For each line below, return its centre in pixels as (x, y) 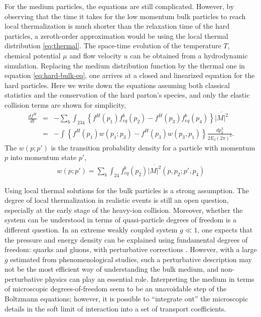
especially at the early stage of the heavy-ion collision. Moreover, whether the (124, 210)
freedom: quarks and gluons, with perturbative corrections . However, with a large (131, 249)
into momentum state (43, 157)
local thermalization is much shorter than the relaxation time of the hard (117, 26)
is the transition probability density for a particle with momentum (153, 147)
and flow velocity (95, 55)
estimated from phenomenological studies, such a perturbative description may (131, 259)
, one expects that (225, 229)
